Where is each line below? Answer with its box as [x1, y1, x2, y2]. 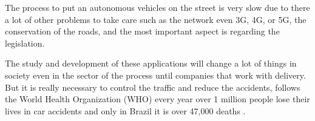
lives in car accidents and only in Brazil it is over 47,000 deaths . [5, 104, 246, 117]
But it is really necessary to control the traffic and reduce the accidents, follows [5, 80, 300, 93]
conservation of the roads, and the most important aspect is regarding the [5, 25, 280, 38]
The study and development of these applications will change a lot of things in [5, 57, 297, 70]
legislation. [5, 36, 45, 49]
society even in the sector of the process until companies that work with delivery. [5, 68, 306, 81]
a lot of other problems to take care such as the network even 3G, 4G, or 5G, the [5, 13, 307, 25]
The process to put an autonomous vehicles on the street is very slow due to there [5, 1, 310, 13]
